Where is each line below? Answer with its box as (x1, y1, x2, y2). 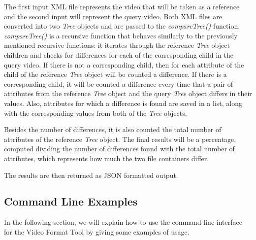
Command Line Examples (4, 194, 138, 209)
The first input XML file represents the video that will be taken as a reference (4, 1, 240, 11)
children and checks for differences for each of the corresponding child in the (4, 49, 233, 60)
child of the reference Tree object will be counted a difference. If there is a (4, 69, 227, 79)
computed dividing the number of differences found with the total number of (4, 143, 235, 154)
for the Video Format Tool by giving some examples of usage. (4, 226, 190, 237)
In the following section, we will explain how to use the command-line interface (4, 217, 242, 227)
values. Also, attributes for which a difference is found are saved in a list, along (4, 98, 242, 108)
